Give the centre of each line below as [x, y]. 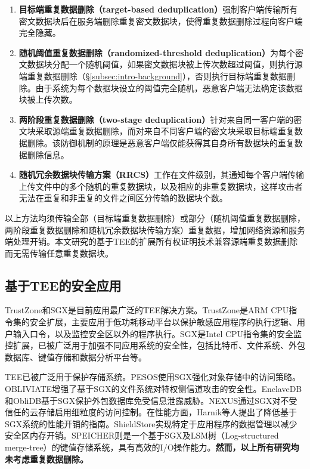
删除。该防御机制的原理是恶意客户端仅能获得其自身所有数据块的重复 [161, 142]
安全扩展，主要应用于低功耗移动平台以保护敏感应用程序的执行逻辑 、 [163, 322]
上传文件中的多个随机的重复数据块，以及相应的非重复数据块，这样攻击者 [161, 186]
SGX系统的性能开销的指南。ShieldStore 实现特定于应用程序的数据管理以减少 [151, 423]
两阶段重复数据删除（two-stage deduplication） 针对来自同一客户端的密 [160, 119]
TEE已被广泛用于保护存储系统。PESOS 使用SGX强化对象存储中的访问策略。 [153, 377]
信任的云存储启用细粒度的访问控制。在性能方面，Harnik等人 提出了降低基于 [151, 412]
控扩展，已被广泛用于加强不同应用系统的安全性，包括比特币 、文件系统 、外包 [155, 345]
